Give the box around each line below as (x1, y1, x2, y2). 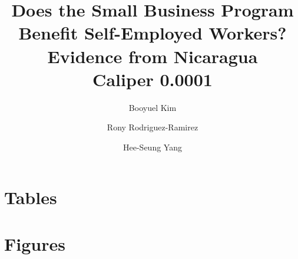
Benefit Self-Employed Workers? (18, 21, 287, 45)
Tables (4, 185, 57, 209)
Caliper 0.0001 (92, 67, 213, 91)
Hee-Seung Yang (123, 140, 182, 153)
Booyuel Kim (128, 101, 177, 113)
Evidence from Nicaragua (47, 44, 258, 68)
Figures (4, 231, 65, 255)
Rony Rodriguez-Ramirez (107, 121, 198, 133)
